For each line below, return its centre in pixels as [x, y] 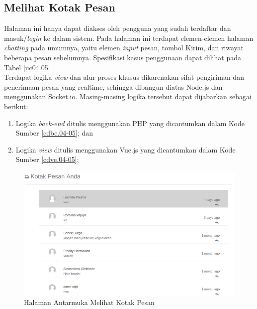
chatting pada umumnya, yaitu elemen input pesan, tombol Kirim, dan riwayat [124, 48]
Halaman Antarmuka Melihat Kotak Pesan [89, 302]
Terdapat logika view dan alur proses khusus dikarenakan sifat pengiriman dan [124, 77]
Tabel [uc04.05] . [28, 67]
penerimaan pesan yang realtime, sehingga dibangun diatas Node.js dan [113, 86]
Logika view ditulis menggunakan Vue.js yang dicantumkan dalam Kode [126, 149]
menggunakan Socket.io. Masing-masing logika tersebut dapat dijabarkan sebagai [128, 96]
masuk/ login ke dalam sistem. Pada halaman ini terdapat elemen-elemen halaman [129, 38]
